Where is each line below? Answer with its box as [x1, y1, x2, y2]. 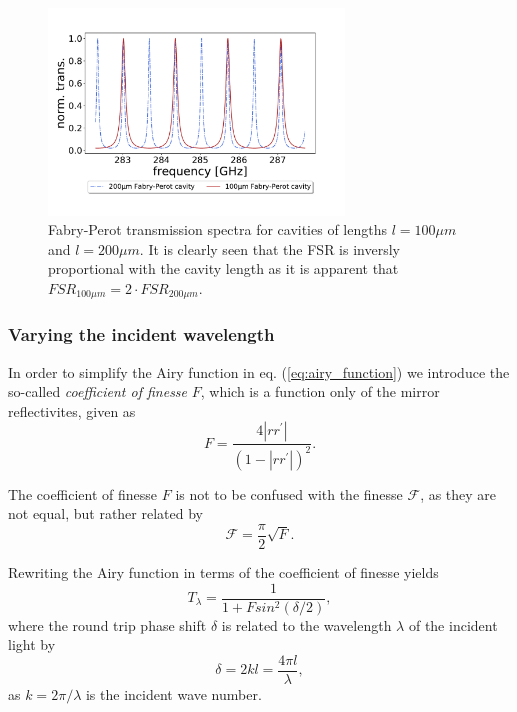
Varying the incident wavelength [8, 322, 275, 347]
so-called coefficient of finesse [8, 381, 188, 402]
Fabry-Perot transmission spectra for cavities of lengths [48, 219, 387, 240]
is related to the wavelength [221, 614, 392, 635]
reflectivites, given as [8, 400, 136, 421]
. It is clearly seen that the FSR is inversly [139, 238, 400, 259]
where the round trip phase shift [8, 614, 207, 635]
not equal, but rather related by [8, 503, 203, 524]
